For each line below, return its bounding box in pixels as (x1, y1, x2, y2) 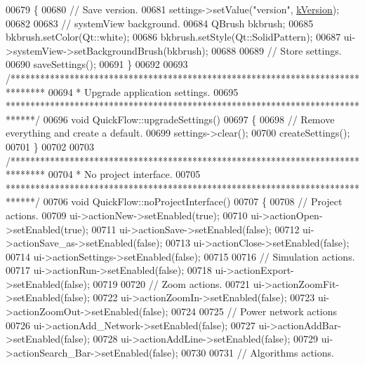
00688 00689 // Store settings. (211, 43, 342, 57)
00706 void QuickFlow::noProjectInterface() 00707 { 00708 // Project (43, 194, 343, 209)
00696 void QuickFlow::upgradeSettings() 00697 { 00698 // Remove (43, 111, 335, 126)
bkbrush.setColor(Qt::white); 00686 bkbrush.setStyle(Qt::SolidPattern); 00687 (6, 29, 341, 44)
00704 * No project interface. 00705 (48, 167, 201, 181)
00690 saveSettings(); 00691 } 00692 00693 (6, 57, 188, 71)
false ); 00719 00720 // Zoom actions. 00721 (64, 276, 251, 291)
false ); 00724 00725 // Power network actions (142, 304, 338, 319)
